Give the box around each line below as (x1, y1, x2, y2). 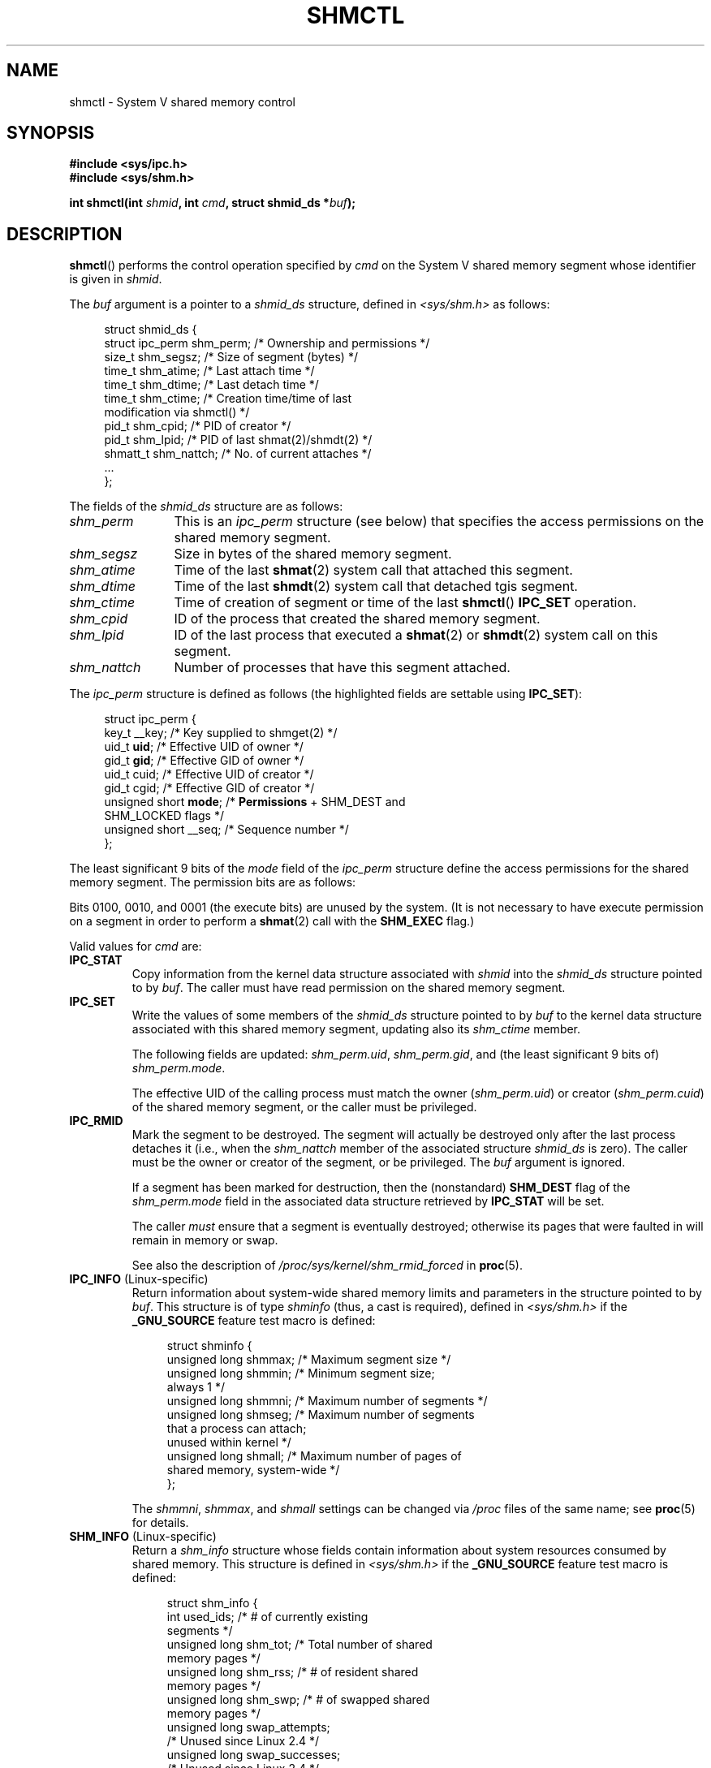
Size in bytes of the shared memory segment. (174, 545, 452, 563)
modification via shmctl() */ (104, 405, 250, 420)
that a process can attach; (166, 1421, 307, 1436)
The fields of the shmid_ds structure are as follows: (69, 499, 343, 514)
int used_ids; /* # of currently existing (166, 1610, 368, 1624)
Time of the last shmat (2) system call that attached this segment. (174, 562, 573, 579)
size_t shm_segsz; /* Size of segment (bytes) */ (104, 350, 358, 364)
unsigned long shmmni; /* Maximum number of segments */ (166, 1394, 488, 1408)
